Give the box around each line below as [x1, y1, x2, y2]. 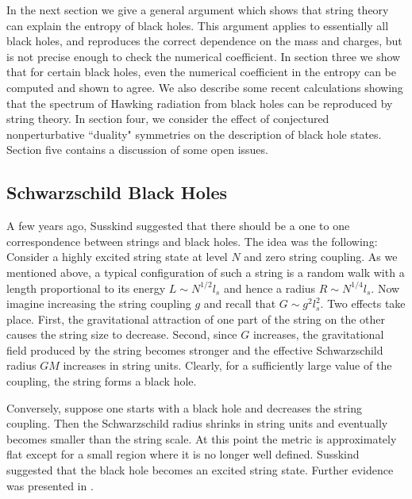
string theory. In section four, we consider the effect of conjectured [6, 110, 329, 127]
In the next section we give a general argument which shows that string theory [6, 2, 389, 17]
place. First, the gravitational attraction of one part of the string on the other [6, 310, 386, 327]
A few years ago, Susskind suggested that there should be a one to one [6, 217, 350, 234]
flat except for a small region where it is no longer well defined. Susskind [6, 446, 360, 463]
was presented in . [6, 477, 94, 493]
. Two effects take [320, 295, 406, 312]
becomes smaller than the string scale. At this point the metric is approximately [6, 430, 397, 447]
